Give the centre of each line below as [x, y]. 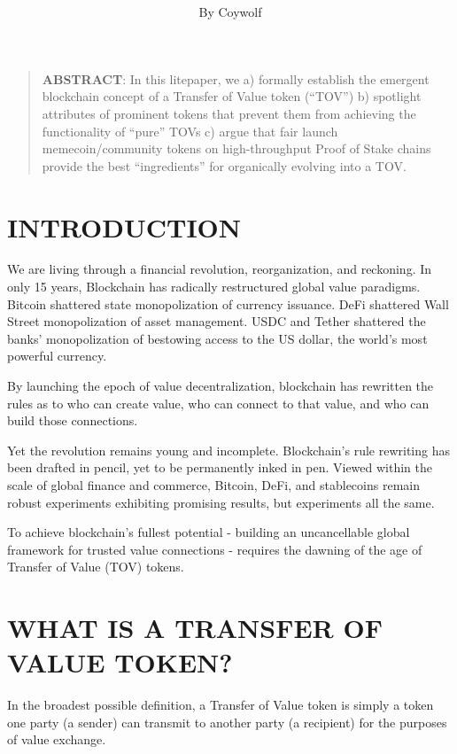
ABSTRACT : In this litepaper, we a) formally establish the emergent [236, 78]
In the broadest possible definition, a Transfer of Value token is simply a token [221, 705]
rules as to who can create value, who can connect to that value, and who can [218, 403]
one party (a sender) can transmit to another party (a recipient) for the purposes [227, 722]
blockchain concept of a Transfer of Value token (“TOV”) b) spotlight [232, 96]
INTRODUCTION [124, 226]
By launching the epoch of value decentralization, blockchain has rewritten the [221, 386]
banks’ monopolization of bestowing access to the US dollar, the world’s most [217, 338]
